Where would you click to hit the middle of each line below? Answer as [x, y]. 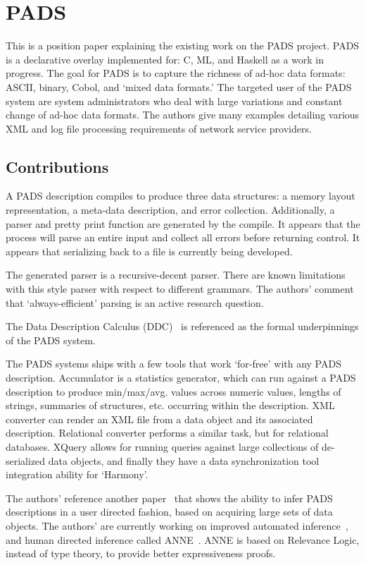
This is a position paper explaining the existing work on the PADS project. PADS [183, 45]
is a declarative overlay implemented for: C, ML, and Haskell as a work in [165, 59]
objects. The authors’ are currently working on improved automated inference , [177, 525]
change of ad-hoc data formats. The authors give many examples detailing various [183, 115]
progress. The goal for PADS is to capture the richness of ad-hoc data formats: [176, 73]
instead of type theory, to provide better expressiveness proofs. [141, 553]
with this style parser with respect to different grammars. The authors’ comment [180, 289]
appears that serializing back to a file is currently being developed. [149, 251]
